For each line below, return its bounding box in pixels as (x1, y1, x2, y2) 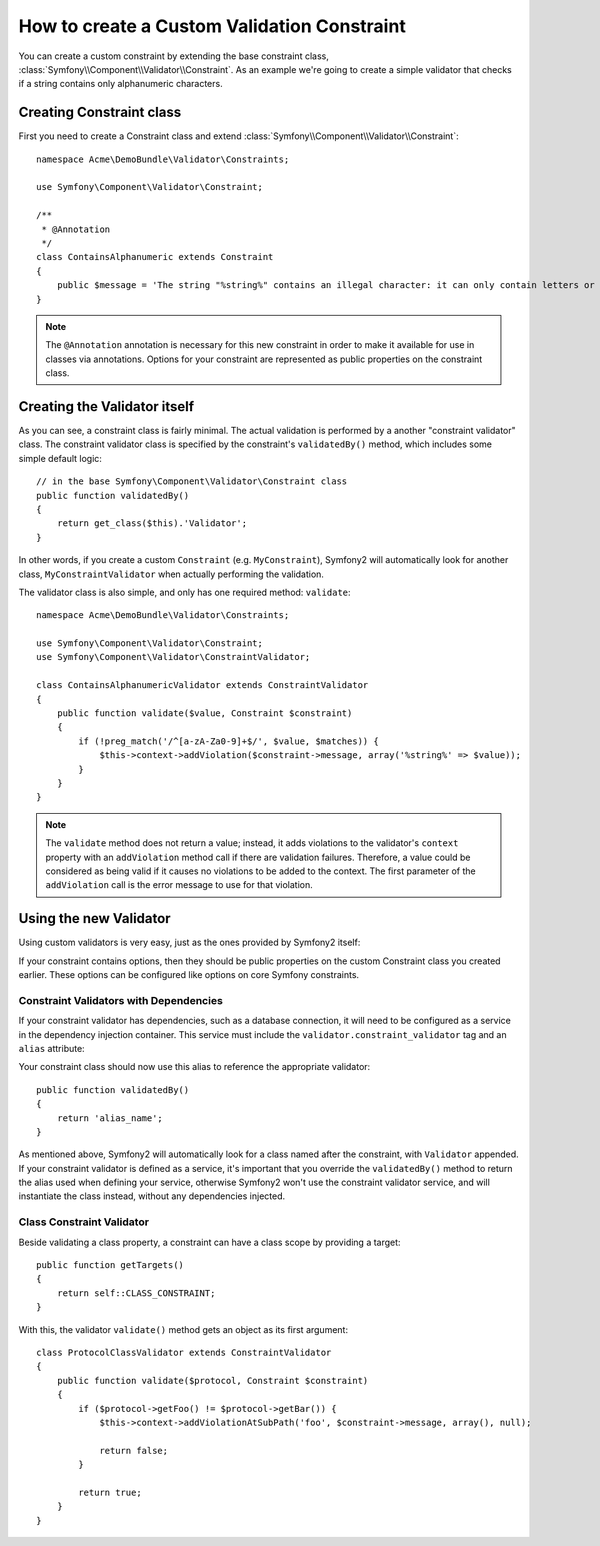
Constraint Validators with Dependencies (18, 993, 224, 1007)
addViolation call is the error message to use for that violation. (45, 879, 314, 891)
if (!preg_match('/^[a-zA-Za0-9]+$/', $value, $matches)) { (78, 735, 379, 747)
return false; (99, 1445, 169, 1456)
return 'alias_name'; (56, 1112, 164, 1124)
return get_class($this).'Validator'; (56, 518, 248, 529)
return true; (78, 1486, 142, 1498)
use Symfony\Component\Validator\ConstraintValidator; (36, 651, 311, 663)
